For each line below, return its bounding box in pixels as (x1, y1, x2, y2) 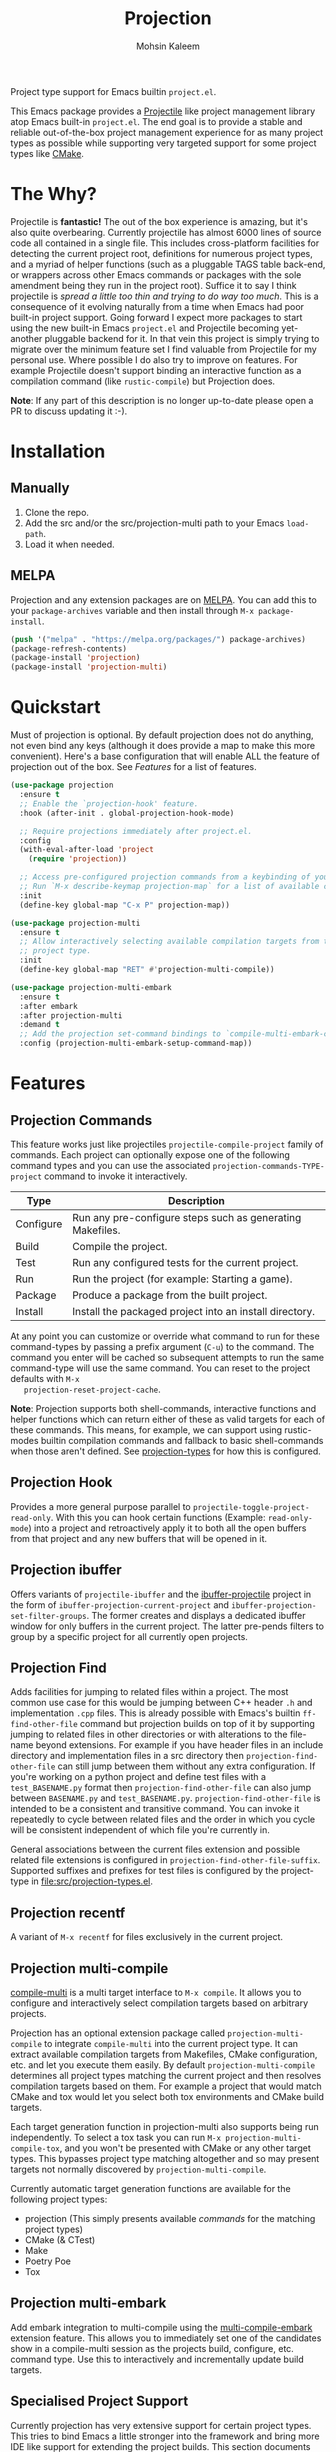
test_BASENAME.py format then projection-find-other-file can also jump (10, 1782, 312, 1794)
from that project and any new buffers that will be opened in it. (10, 1532, 268, 1544)
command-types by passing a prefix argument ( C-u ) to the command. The (10, 1341, 315, 1352)
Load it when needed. (24, 538, 115, 550)
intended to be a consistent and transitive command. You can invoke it (10, 1803, 300, 1815)
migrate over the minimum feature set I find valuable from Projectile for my (10, 343, 317, 355)
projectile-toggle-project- (193, 1502, 310, 1512)
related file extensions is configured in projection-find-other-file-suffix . (10, 1854, 321, 1866)
